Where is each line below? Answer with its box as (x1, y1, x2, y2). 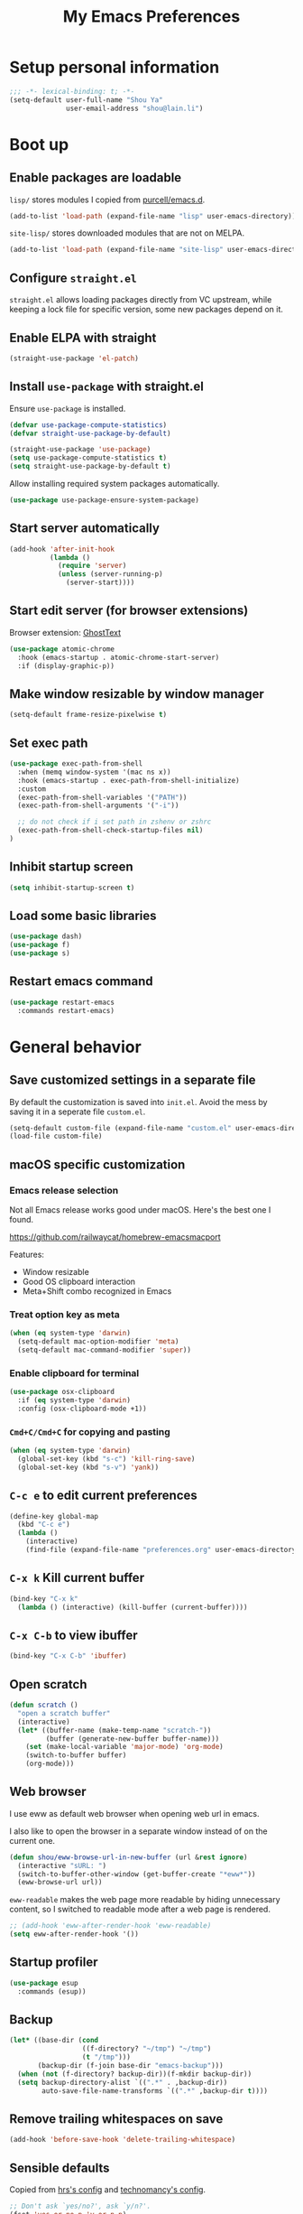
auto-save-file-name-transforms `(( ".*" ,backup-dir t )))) (41, 2086, 269, 2096)
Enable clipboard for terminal (9, 1366, 140, 1379)
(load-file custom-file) (9, 1131, 103, 1141)
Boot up (9, 134, 69, 154)
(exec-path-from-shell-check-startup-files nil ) (17, 826, 204, 835)
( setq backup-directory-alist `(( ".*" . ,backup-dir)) (17, 2078, 228, 2087)
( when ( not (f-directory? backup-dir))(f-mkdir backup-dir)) (17, 2070, 252, 2079)
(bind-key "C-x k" (9, 1594, 78, 1604)
